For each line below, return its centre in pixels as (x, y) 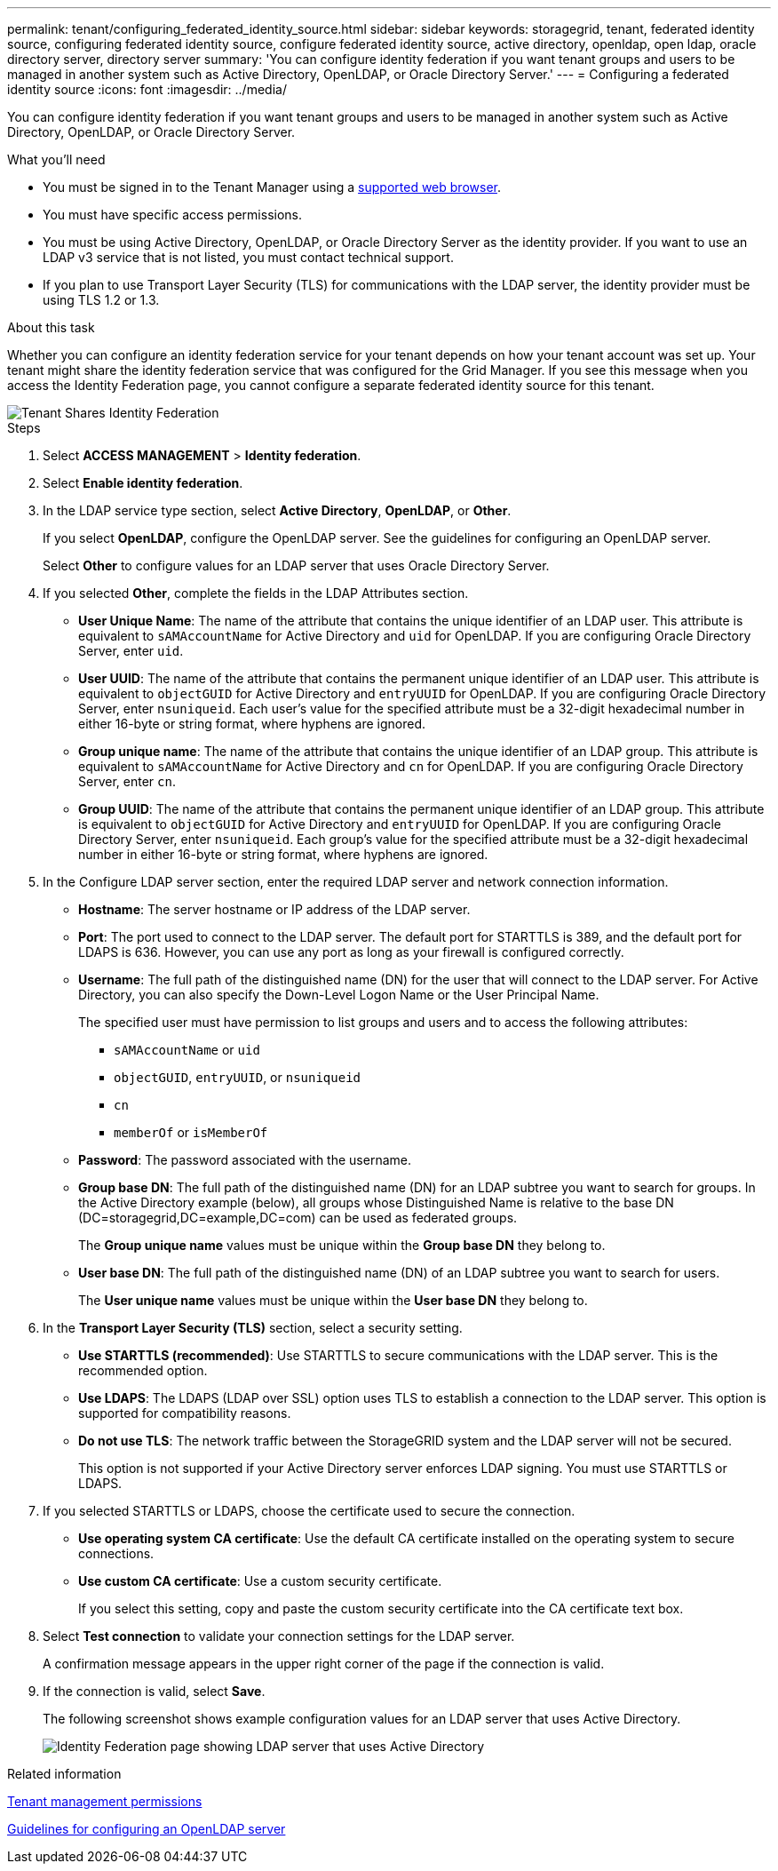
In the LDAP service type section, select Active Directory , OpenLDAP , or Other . (277, 510)
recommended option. (143, 1370)
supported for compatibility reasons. (185, 1413)
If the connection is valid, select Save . (154, 1691)
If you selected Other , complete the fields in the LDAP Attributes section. (256, 593)
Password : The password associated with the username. (245, 1160)
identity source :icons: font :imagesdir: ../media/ (147, 89)
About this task (51, 327)
